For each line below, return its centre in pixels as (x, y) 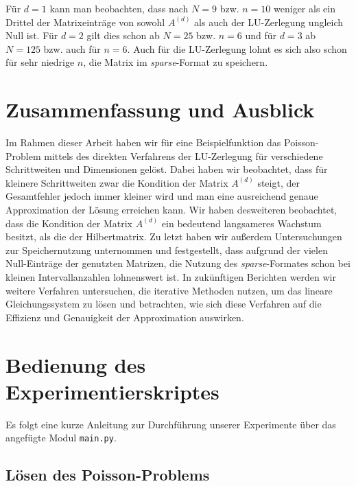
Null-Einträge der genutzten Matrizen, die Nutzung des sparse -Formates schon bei (178, 263)
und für (261, 35)
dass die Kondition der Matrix (69, 223)
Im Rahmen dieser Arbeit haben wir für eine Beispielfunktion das (143, 142)
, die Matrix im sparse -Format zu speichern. (176, 62)
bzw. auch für (72, 48)
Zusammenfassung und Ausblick (160, 109)
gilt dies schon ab (123, 35)
